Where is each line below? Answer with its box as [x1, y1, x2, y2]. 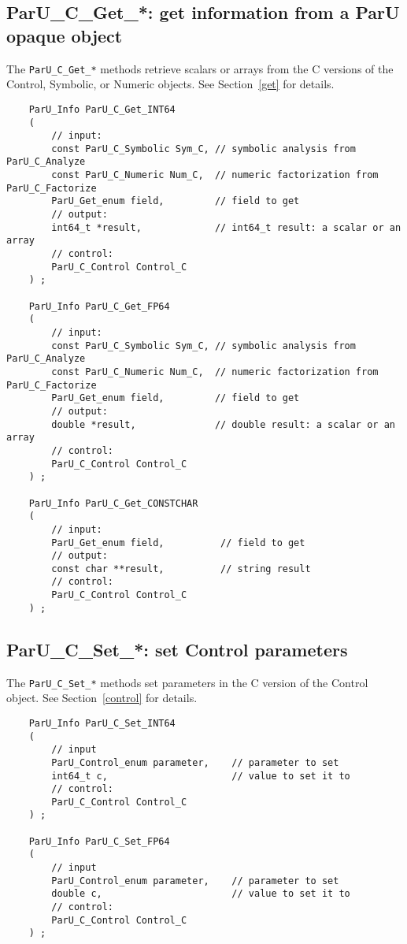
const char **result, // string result [51, 563, 311, 574]
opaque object [6, 23, 123, 47]
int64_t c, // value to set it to [51, 770, 350, 782]
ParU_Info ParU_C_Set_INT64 [28, 717, 176, 729]
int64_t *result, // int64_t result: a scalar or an [51, 221, 401, 233]
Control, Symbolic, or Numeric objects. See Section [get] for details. [6, 76, 335, 92]
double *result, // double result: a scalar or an [51, 418, 395, 430]
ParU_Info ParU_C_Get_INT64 [28, 103, 176, 115]
